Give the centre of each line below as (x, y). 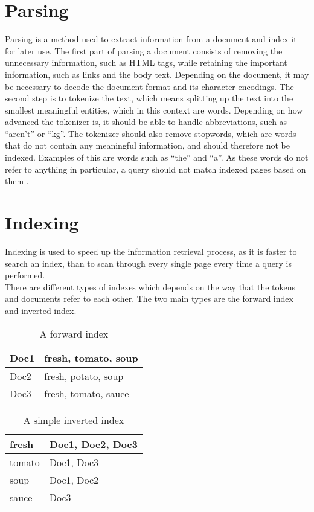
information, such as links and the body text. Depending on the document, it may (157, 74)
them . (17, 181)
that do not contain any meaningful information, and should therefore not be (147, 145)
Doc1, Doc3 (74, 462)
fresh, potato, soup (84, 376)
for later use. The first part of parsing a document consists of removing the (144, 50)
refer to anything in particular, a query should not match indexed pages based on (155, 169)
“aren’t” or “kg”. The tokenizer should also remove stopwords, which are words (151, 133)
